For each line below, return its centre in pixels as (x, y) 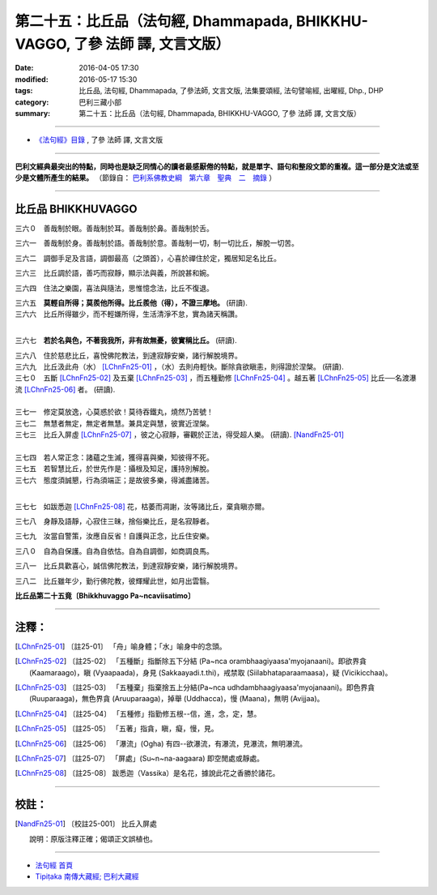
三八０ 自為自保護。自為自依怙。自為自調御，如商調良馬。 (114, 550)
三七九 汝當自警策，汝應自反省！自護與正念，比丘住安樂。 (114, 536)
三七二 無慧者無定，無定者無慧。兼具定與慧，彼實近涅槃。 (114, 423)
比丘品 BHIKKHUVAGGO (76, 209)
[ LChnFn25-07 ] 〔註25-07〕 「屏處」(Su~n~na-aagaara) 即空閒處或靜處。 (140, 758)
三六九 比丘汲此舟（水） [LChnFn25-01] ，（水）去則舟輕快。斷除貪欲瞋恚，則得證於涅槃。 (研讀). (179, 366)
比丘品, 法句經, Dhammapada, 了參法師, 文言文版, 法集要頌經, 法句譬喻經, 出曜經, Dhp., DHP (231, 91)
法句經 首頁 (54, 865)
